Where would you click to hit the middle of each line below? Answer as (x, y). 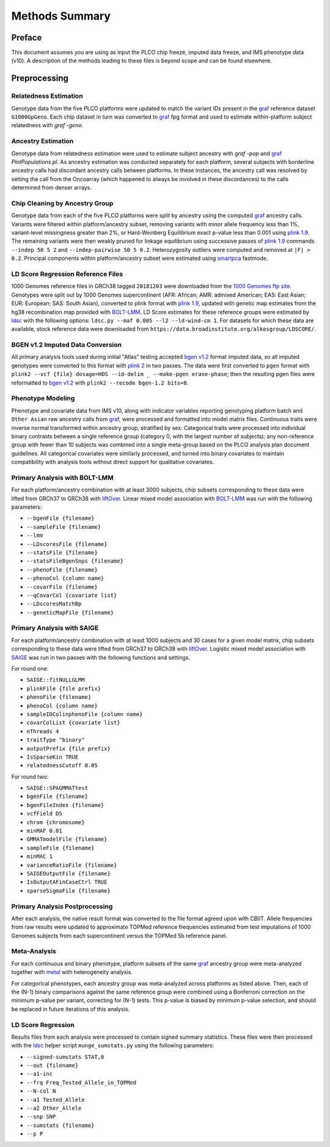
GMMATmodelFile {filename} (67, 839)
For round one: (30, 669)
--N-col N (41, 1091)
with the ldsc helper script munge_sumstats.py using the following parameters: (113, 1046)
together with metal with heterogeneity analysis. (72, 972)
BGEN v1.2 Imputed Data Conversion (67, 345)
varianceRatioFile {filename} (72, 865)
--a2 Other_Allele (54, 1108)
